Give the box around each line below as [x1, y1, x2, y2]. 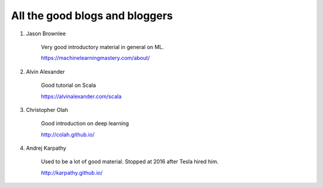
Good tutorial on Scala [41, 81, 96, 89]
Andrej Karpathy [26, 144, 66, 152]
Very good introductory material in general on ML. [41, 43, 164, 50]
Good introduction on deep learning [41, 120, 129, 127]
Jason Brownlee [26, 30, 66, 37]
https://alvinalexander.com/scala [41, 93, 122, 100]
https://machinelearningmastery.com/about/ [41, 54, 150, 62]
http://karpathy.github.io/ [41, 169, 103, 176]
